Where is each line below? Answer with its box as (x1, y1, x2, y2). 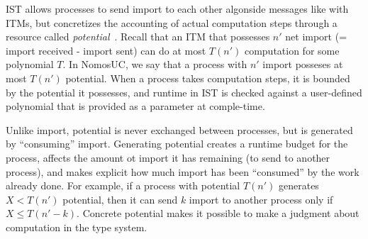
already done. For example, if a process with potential (6, 178, 240, 193)
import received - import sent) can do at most (6, 43, 206, 57)
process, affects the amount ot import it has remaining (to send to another (6, 150, 330, 165)
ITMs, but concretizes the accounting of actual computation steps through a (6, 15, 338, 30)
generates (279, 178, 319, 193)
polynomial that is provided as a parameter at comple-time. (6, 99, 265, 113)
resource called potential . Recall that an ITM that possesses (6, 29, 270, 44)
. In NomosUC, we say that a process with (62, 57, 247, 72)
